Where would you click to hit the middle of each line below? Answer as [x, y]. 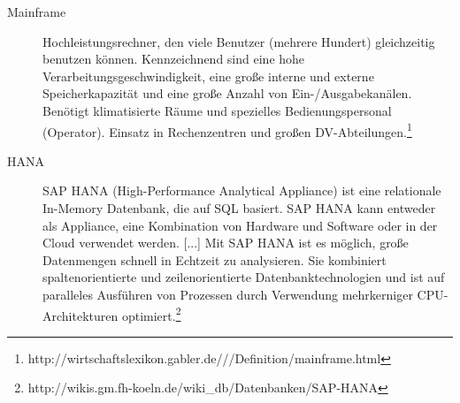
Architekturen [80, 315]
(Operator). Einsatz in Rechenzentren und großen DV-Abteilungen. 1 [227, 130]
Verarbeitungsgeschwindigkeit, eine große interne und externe [208, 76]
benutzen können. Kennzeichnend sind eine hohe [174, 59]
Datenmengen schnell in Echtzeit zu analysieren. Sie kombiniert [215, 259]
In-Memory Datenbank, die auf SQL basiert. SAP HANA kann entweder [239, 208]
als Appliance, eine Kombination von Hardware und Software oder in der [240, 225]
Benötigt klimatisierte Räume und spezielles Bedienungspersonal [217, 110]
